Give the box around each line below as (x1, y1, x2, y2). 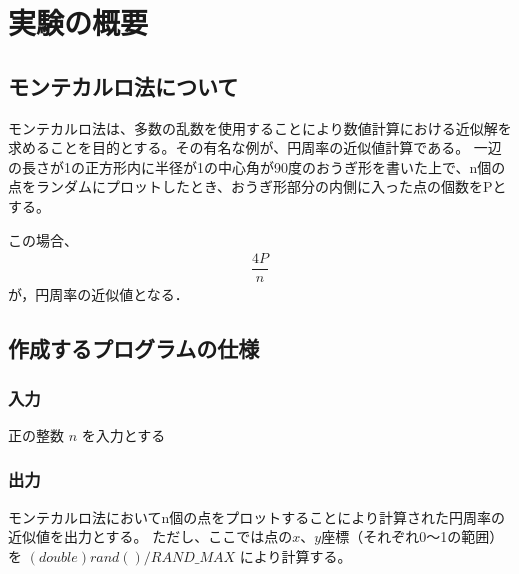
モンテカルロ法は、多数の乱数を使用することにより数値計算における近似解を (8, 117, 512, 138)
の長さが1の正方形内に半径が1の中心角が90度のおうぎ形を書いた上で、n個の (8, 156, 506, 177)
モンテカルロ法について (8, 70, 239, 101)
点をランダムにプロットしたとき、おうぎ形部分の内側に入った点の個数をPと (8, 176, 507, 197)
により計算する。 (239, 545, 352, 566)
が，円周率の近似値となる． (8, 284, 189, 305)
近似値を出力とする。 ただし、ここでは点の (8, 526, 293, 547)
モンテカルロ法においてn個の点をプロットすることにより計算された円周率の (8, 506, 506, 527)
